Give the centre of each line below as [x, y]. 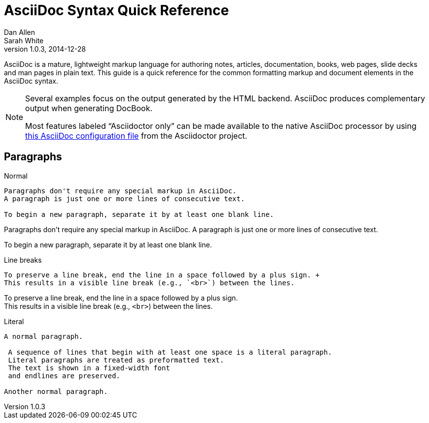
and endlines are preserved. [64, 376]
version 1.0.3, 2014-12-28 [45, 49]
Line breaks [23, 260]
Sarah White [24, 40]
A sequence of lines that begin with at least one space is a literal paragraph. [170, 352]
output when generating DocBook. [89, 108]
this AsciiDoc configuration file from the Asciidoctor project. [136, 136]
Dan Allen [20, 32]
